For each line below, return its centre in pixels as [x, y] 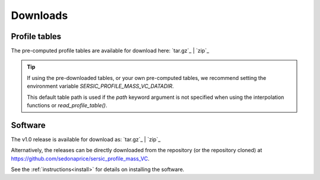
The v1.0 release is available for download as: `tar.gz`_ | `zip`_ [86, 139]
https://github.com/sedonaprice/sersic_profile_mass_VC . [80, 158]
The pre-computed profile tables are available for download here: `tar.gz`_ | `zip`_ [110, 51]
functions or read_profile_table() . [67, 105]
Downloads [39, 15]
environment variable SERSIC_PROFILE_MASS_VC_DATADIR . [100, 86]
